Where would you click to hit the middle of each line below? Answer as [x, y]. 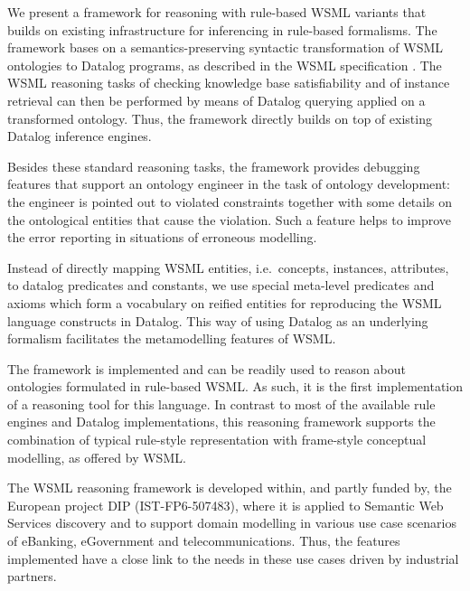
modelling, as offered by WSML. [97, 457]
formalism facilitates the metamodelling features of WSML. [172, 338]
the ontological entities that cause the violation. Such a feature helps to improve [230, 219]
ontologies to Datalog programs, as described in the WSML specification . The [225, 65]
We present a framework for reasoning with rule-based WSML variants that [217, 12]
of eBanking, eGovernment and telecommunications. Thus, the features [204, 541]
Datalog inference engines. [80, 136]
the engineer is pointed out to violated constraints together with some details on [230, 201]
